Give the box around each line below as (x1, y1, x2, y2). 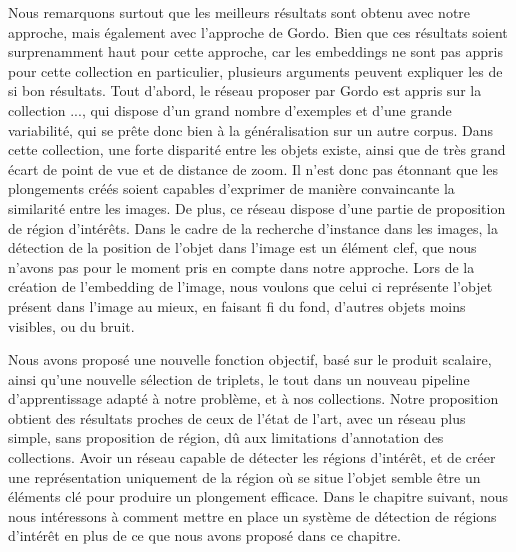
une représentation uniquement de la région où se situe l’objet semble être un (8, 466, 481, 487)
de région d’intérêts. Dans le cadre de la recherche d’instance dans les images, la (8, 217, 499, 238)
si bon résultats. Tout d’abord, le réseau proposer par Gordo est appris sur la (8, 80, 482, 101)
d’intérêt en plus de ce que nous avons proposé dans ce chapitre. (8, 525, 401, 546)
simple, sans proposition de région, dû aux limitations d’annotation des (8, 427, 444, 448)
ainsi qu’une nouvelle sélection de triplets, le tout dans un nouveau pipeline (8, 368, 470, 389)
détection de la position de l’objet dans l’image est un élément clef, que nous (8, 237, 477, 258)
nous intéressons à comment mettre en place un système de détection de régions (8, 505, 497, 526)
